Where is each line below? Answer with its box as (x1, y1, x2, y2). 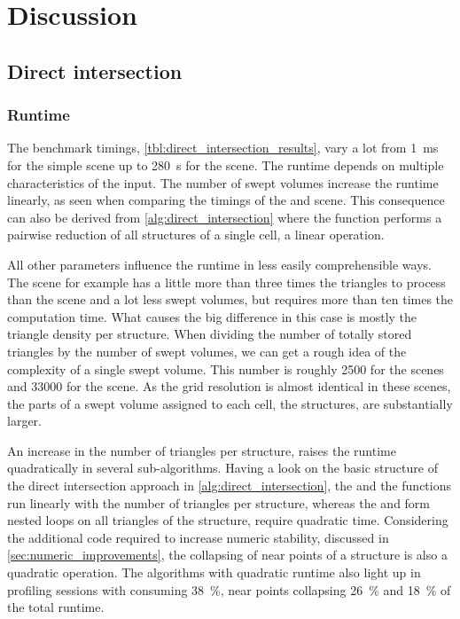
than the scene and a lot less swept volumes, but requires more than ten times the (7, 290, 454, 309)
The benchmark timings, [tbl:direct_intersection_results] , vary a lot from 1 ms (7, 138, 439, 157)
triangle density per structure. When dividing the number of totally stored (7, 325, 412, 343)
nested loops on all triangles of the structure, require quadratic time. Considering (7, 511, 448, 529)
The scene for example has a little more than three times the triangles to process (7, 272, 446, 291)
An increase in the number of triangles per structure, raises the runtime (7, 441, 396, 459)
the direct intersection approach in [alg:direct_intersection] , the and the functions (7, 476, 451, 495)
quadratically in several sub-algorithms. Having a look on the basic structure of (7, 458, 438, 477)
